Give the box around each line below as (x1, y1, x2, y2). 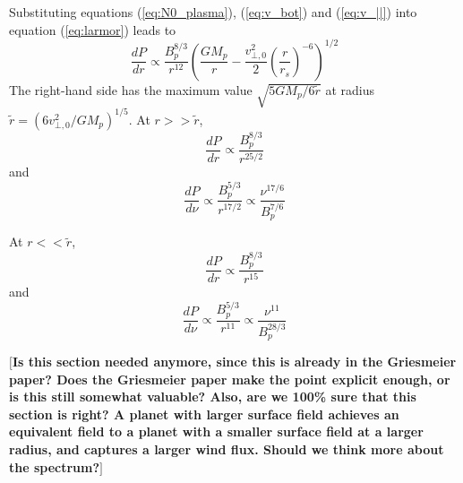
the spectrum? (9, 457, 100, 476)
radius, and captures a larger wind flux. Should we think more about (9, 439, 444, 458)
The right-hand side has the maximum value (9, 80, 253, 99)
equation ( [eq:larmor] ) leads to (9, 20, 176, 39)
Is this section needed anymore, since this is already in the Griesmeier (12, 351, 457, 370)
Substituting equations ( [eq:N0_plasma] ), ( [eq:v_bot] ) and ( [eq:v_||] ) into (9, 3, 417, 21)
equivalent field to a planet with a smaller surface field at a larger (9, 422, 424, 441)
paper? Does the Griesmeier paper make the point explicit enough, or (9, 369, 450, 388)
